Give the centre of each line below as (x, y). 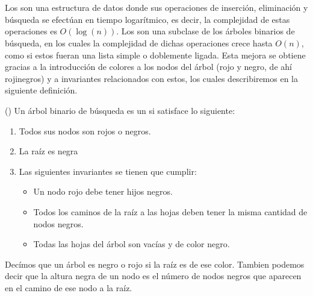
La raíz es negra (48, 151)
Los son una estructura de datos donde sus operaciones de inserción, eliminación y (156, 8)
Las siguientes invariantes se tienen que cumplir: (108, 171)
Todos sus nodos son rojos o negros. (85, 131)
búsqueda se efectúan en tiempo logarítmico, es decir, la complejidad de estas (147, 19)
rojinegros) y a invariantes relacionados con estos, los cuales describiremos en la (151, 78)
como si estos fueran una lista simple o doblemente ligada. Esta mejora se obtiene (155, 55)
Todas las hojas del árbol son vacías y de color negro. (132, 244)
